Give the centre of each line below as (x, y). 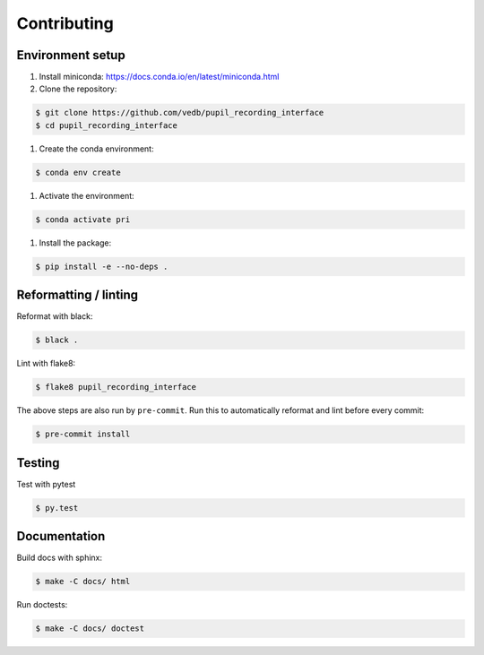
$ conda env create (78, 172)
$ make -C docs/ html (83, 582)
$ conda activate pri (83, 219)
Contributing (65, 23)
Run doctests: (42, 605)
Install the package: (75, 243)
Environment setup (71, 55)
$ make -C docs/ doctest (90, 629)
